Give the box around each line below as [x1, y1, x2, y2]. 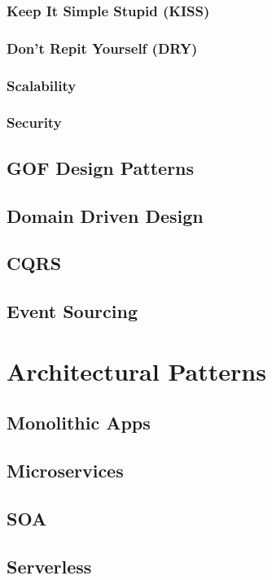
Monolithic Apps [7, 410, 151, 435]
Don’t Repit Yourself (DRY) [7, 37, 198, 58]
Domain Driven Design [7, 203, 204, 228]
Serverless [7, 553, 92, 578]
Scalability [7, 75, 77, 95]
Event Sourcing [7, 299, 138, 324]
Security [7, 112, 62, 133]
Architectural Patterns [7, 354, 266, 387]
